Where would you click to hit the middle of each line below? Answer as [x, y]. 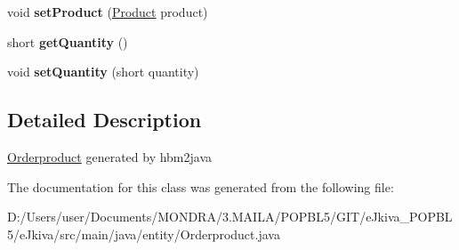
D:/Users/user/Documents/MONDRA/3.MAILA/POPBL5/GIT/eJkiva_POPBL [230, 217]
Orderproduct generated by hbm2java [110, 156]
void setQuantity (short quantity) [103, 72]
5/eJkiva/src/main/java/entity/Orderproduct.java [144, 234]
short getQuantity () [68, 41]
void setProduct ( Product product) [108, 12]
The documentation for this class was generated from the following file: [201, 186]
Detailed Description [105, 120]
